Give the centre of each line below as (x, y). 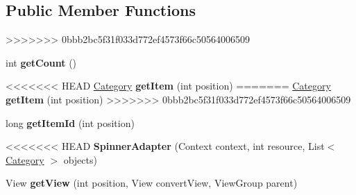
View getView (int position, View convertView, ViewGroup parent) (152, 183)
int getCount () (41, 62)
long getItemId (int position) (70, 122)
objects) (80, 159)
